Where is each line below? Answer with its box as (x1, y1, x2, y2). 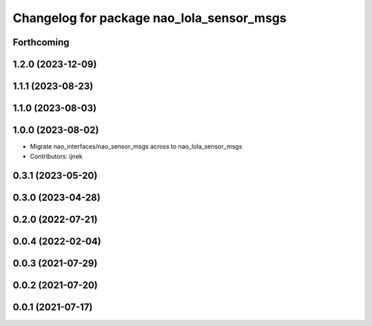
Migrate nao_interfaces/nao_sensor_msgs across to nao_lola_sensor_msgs (30, 142, 242, 151)
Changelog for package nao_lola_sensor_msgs (12, 10, 287, 25)
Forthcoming (12, 36, 70, 48)
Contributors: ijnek (30, 152, 83, 160)
